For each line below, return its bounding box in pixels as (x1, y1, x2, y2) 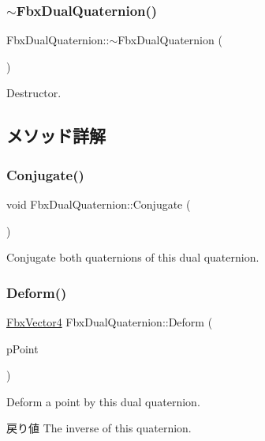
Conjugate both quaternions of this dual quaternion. (6, 249, 259, 266)
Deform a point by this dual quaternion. (6, 393, 200, 409)
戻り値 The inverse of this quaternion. (6, 420, 192, 436)
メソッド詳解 (6, 123, 106, 148)
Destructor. (6, 85, 62, 101)
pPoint (6, 340, 39, 356)
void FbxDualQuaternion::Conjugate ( (6, 196, 191, 212)
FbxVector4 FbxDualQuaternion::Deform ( (6, 314, 213, 330)
